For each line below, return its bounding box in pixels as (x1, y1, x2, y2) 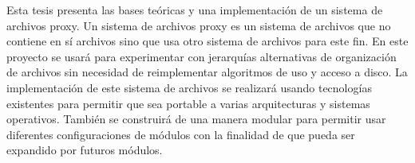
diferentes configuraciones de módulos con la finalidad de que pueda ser (6, 126, 355, 142)
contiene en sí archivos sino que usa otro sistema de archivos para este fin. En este (6, 33, 409, 49)
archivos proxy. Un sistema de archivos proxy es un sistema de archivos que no (6, 17, 391, 33)
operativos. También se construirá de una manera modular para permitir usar (6, 111, 386, 127)
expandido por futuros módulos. (6, 142, 163, 158)
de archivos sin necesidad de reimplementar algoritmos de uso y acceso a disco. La (6, 64, 408, 80)
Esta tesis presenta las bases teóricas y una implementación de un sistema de (6, 2, 383, 17)
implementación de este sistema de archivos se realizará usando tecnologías (6, 79, 372, 95)
